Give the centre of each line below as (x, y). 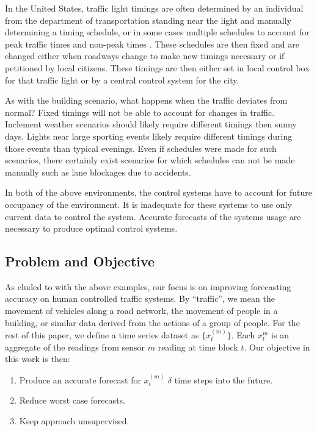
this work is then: (38, 359)
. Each (243, 335)
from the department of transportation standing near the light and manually (148, 20)
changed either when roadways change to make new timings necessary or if (145, 56)
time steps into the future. (224, 379)
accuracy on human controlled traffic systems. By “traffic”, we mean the (140, 298)
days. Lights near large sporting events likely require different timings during (149, 136)
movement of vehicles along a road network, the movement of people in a (141, 311)
